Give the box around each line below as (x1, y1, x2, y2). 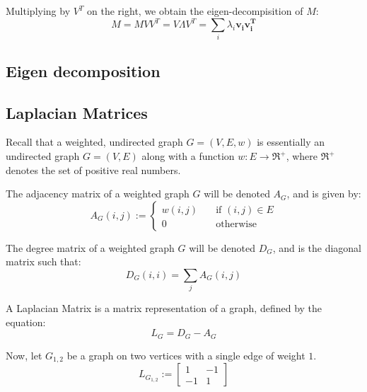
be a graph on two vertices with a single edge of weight (66, 347, 305, 362)
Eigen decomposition (6, 59, 161, 81)
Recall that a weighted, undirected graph (6, 134, 183, 149)
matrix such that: (6, 254, 81, 269)
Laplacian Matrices (6, 101, 148, 123)
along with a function (141, 149, 235, 163)
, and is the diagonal (272, 240, 362, 255)
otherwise (216, 219, 257, 229)
